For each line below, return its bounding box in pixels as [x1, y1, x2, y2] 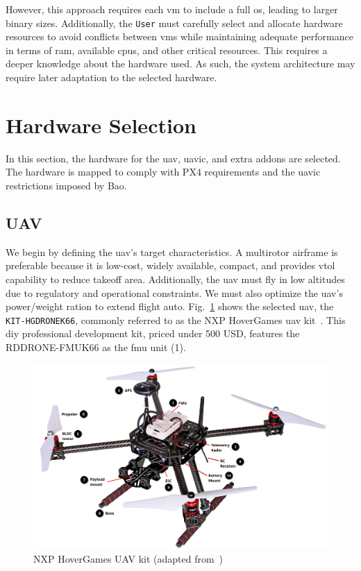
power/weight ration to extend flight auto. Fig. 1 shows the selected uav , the [6, 299, 334, 314]
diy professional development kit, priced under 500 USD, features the [6, 326, 300, 341]
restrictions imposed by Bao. [6, 178, 127, 192]
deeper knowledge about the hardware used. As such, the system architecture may [6, 56, 355, 71]
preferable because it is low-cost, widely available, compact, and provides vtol [6, 258, 335, 273]
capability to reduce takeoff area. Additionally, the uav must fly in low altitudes [6, 271, 345, 286]
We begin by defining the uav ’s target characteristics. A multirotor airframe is [6, 244, 338, 259]
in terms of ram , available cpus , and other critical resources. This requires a [6, 42, 328, 57]
